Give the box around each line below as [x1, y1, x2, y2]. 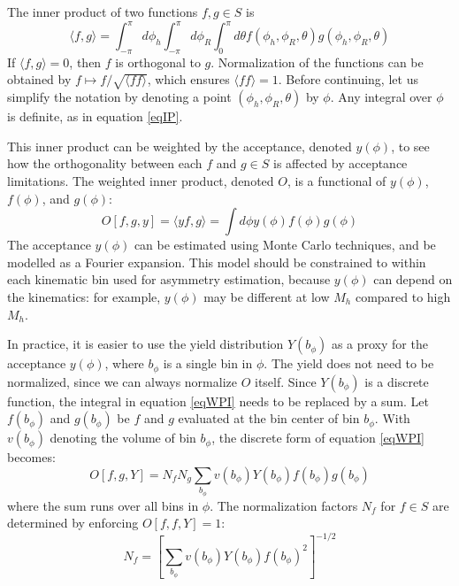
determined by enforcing [7, 513, 139, 532]
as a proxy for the [331, 335, 428, 353]
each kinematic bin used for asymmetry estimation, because [7, 270, 331, 289]
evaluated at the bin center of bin [178, 409, 360, 428]
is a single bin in [163, 354, 253, 373]
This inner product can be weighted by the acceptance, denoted [7, 136, 352, 155]
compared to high [355, 288, 451, 305]
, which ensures [147, 70, 230, 89]
